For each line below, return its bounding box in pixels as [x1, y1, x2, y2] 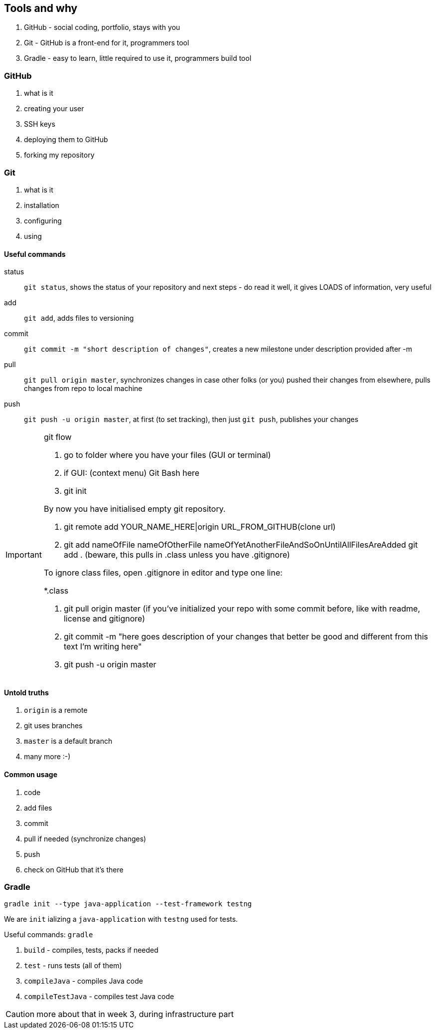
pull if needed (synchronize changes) [24, 834, 146, 843]
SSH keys [24, 120, 55, 129]
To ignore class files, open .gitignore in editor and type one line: [43, 568, 283, 578]
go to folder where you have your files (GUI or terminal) [63, 450, 271, 460]
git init [63, 486, 87, 496]
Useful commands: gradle [4, 930, 93, 939]
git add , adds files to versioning [24, 314, 134, 323]
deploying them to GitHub [24, 135, 108, 144]
